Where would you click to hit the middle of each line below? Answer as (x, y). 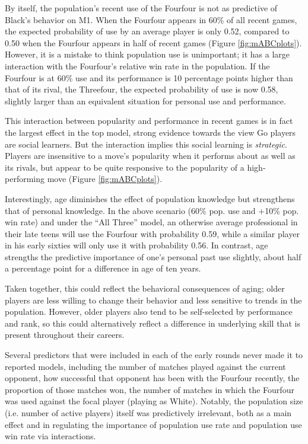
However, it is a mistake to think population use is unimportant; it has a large (147, 54)
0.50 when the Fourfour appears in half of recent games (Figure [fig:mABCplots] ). (153, 42)
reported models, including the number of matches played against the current (145, 366)
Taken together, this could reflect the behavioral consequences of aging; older (145, 288)
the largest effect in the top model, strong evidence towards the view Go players (150, 132)
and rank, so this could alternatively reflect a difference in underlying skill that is (153, 323)
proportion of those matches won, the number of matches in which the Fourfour (150, 389)
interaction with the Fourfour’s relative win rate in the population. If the (137, 66)
